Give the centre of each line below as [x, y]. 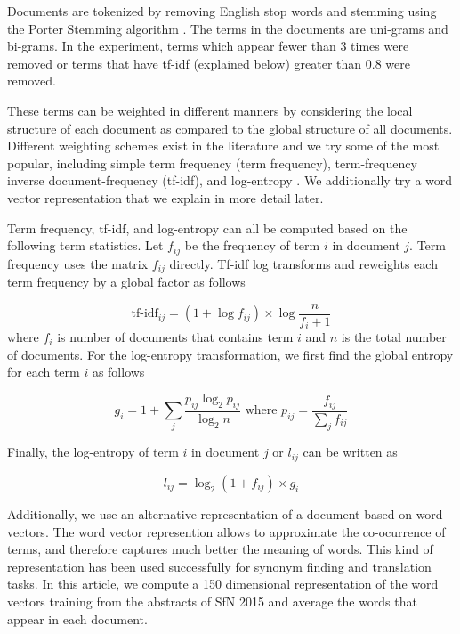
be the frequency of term [252, 245]
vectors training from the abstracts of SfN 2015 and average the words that [212, 601]
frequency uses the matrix [78, 263]
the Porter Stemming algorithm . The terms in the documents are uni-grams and [228, 28]
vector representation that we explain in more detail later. [165, 197]
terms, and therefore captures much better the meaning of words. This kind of [220, 549]
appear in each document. [77, 618]
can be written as [350, 452]
